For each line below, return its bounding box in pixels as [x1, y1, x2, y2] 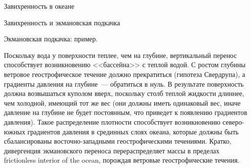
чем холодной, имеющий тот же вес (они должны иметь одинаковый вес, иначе [4, 97, 241, 108]
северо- [222, 116, 244, 127]
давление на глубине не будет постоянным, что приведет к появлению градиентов [4, 107, 248, 117]
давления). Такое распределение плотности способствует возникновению [4, 116, 221, 127]
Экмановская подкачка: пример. [4, 34, 98, 44]
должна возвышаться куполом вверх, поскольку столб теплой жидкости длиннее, [4, 88, 244, 98]
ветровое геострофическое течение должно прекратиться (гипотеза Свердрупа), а [4, 69, 246, 79]
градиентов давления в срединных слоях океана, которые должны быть [27, 126, 239, 136]
